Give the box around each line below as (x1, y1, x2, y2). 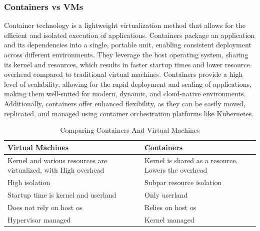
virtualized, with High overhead (7, 165, 104, 175)
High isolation (7, 177, 50, 188)
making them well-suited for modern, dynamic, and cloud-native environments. (4, 88, 246, 99)
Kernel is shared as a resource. (144, 155, 238, 165)
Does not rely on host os (7, 202, 82, 212)
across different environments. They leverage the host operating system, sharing (4, 49, 248, 59)
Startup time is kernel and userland (7, 189, 116, 200)
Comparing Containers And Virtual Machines (60, 125, 200, 135)
